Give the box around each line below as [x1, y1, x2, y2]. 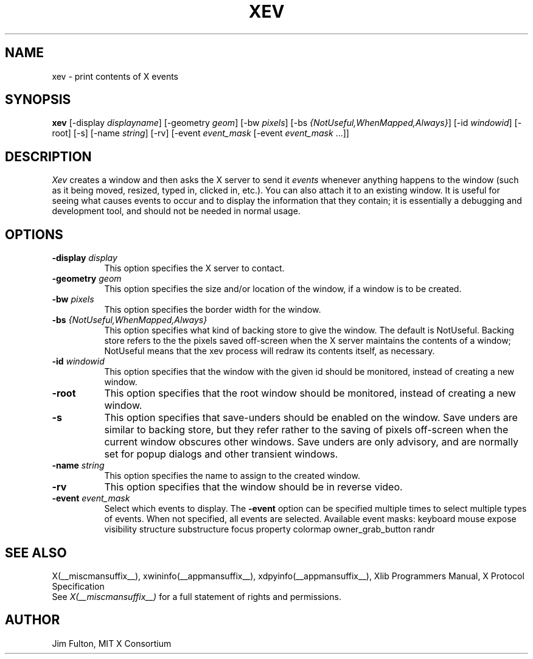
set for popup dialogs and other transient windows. [104, 448, 338, 461]
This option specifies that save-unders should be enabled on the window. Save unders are [104, 411, 518, 424]
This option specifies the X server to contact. [104, 263, 285, 274]
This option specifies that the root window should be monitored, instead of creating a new [104, 387, 516, 400]
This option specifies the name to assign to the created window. [104, 470, 360, 481]
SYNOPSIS [5, 92, 71, 108]
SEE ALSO [5, 545, 67, 560]
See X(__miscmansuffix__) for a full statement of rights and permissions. [52, 591, 341, 602]
